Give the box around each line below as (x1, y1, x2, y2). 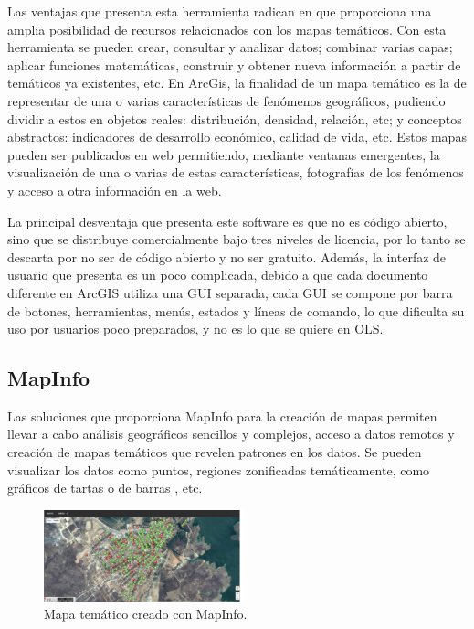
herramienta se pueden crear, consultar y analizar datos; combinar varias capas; (7, 37, 453, 57)
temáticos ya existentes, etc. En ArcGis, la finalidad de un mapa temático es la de (7, 73, 467, 92)
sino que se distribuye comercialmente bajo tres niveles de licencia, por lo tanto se (7, 229, 466, 249)
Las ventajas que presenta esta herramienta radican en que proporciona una (7, 2, 432, 20)
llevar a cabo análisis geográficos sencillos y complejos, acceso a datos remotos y (7, 424, 455, 443)
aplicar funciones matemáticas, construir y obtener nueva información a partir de (7, 55, 461, 74)
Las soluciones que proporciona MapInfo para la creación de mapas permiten (7, 406, 437, 425)
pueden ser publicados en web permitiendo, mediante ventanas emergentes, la (7, 144, 440, 164)
